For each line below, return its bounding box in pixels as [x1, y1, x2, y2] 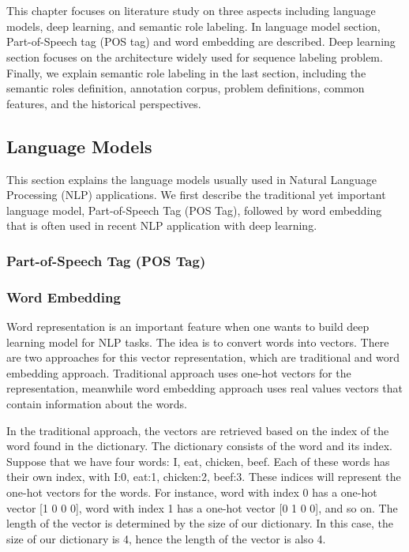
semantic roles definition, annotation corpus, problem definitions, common [6, 80, 365, 96]
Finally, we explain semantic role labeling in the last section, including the [6, 64, 366, 81]
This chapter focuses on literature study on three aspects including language [6, 2, 376, 19]
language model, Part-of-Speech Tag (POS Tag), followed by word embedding [6, 201, 382, 218]
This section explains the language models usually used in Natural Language [6, 171, 377, 187]
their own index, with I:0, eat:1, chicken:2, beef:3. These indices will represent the [6, 468, 401, 485]
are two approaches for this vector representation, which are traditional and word [6, 349, 400, 366]
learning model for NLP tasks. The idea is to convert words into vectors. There [6, 333, 389, 350]
